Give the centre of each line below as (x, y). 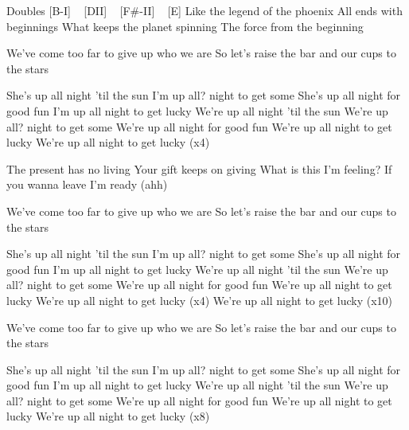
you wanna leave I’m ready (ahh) (87, 184)
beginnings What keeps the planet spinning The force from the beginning (185, 26)
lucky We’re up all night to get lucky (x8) (108, 416)
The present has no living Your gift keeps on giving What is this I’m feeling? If (199, 168)
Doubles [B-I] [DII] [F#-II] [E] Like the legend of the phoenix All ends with (204, 10)
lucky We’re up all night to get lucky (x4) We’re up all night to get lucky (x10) (200, 300)
